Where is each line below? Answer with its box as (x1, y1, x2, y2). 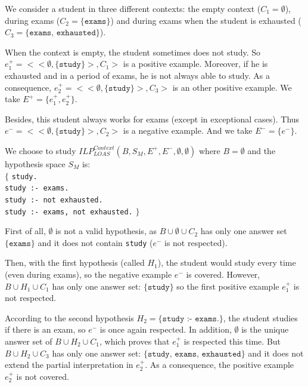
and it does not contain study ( (38, 236, 153, 248)
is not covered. (16, 370, 69, 382)
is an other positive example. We (172, 81, 292, 93)
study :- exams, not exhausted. (5, 207, 133, 216)
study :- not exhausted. (5, 195, 103, 204)
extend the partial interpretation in (5, 358, 133, 371)
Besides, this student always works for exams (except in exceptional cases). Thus (5, 112, 300, 125)
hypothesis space (5, 157, 66, 170)
